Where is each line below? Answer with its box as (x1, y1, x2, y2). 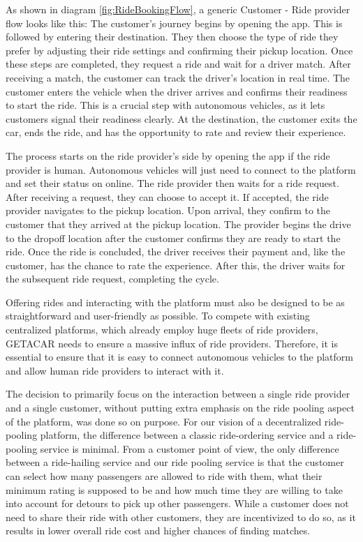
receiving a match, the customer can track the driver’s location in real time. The (6, 70, 350, 84)
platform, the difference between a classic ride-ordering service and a (40, 428, 334, 442)
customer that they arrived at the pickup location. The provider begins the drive (6, 216, 351, 231)
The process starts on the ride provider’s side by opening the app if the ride (6, 148, 330, 163)
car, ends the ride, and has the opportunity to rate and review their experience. (6, 125, 346, 140)
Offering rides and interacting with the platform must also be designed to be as (6, 294, 345, 309)
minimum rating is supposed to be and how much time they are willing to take (6, 482, 343, 497)
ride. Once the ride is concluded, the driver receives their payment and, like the (6, 244, 346, 259)
